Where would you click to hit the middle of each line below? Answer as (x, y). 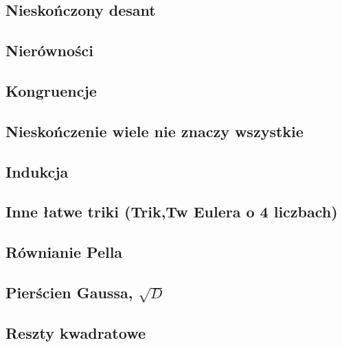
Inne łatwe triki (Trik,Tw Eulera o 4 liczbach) (172, 212)
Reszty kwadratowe (76, 332)
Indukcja (37, 171)
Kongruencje (51, 90)
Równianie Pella (64, 252)
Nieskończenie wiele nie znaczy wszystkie (155, 131)
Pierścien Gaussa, (69, 292)
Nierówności (49, 50)
